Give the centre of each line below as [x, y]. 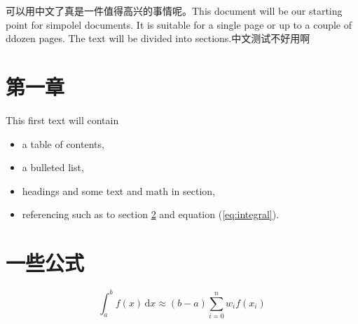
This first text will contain [62, 120]
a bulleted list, [53, 167]
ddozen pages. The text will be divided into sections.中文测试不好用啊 [158, 38]
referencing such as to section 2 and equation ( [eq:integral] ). [151, 214]
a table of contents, [63, 143]
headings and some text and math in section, [118, 190]
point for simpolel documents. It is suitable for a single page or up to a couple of [179, 24]
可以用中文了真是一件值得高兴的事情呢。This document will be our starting [174, 11]
